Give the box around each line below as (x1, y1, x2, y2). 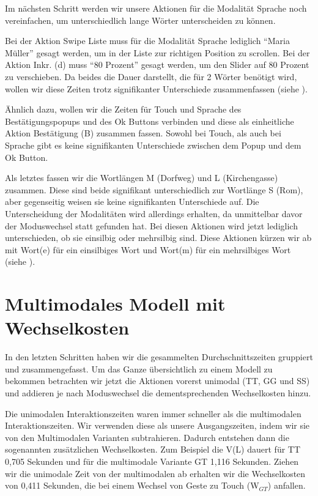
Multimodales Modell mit (5, 291, 226, 316)
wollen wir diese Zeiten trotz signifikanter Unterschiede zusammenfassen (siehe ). (5, 82, 308, 95)
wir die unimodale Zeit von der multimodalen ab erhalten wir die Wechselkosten (5, 467, 306, 479)
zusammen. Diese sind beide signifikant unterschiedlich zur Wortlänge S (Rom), (5, 183, 303, 196)
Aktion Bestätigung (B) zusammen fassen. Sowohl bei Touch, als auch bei (5, 127, 281, 139)
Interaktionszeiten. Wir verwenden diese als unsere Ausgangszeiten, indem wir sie (5, 419, 310, 432)
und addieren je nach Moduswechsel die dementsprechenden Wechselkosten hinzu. (5, 386, 311, 399)
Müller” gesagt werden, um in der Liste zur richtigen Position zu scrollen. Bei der (5, 46, 310, 59)
